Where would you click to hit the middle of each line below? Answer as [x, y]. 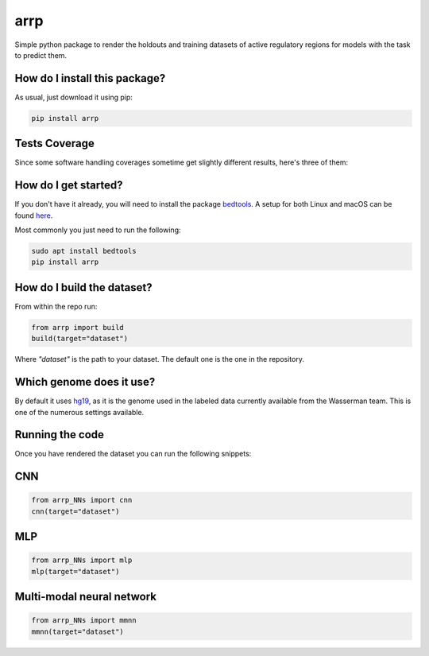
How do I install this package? [90, 78]
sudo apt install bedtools [84, 251]
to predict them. [41, 55]
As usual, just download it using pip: [73, 97]
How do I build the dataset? [83, 287]
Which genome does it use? [85, 382]
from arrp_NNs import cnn [82, 500]
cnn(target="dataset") [75, 511]
